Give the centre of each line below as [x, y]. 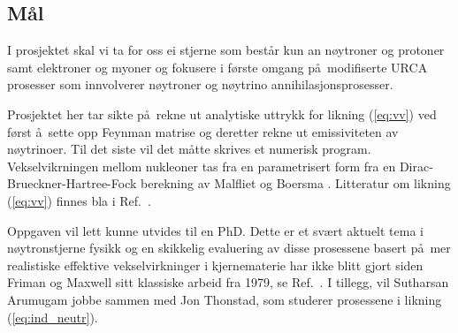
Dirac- [416, 166]
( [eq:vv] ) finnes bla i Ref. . [79, 200]
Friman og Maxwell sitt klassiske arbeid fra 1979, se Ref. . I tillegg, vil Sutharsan [228, 282]
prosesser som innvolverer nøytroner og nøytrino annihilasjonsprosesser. [200, 84]
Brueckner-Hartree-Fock [72, 183]
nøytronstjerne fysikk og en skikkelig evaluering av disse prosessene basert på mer [229, 248]
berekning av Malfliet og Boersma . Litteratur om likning [296, 183]
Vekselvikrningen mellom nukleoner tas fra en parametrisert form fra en [202, 166]
